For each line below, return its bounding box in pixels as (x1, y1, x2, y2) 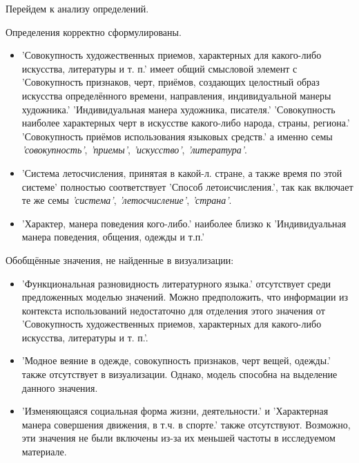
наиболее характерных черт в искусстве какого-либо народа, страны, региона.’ (21, 115, 350, 130)
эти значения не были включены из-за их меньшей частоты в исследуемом (21, 431, 336, 445)
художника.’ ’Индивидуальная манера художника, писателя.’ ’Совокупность (21, 102, 336, 116)
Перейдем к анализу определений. (6, 1, 149, 15)
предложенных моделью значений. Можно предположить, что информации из (21, 290, 349, 304)
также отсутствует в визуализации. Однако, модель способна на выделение (21, 367, 338, 381)
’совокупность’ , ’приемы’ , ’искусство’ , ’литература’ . (21, 142, 247, 157)
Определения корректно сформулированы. (6, 24, 182, 39)
